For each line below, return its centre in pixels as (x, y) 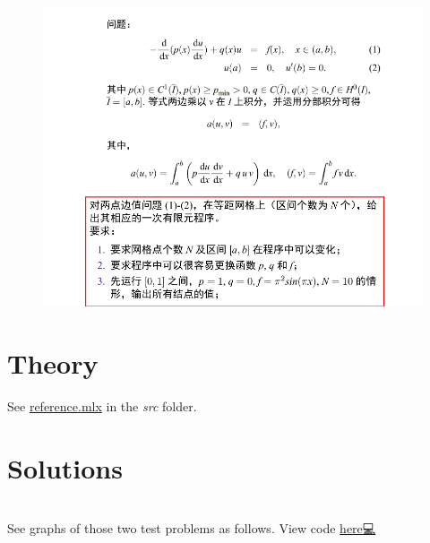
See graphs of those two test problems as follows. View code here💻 (192, 528)
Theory (53, 363)
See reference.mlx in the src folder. (102, 406)
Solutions (65, 467)
